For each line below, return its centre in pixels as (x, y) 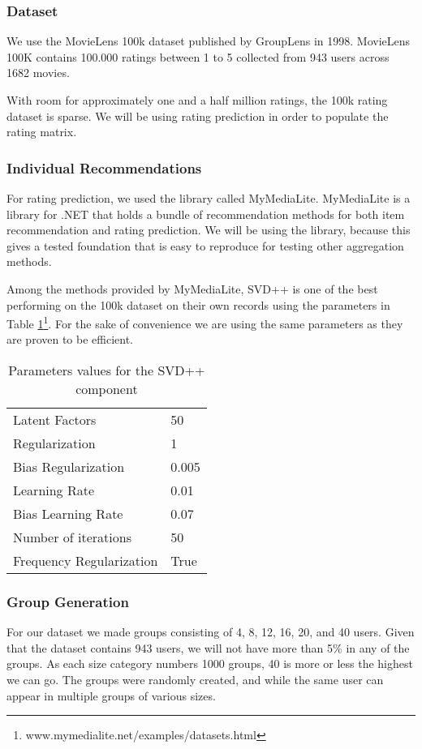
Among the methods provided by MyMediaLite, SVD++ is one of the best (192, 288)
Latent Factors (55, 419)
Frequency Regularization (86, 561)
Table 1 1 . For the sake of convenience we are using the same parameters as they (205, 322)
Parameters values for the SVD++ (107, 370)
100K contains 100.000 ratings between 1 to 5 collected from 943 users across (198, 56)
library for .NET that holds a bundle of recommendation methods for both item (206, 214)
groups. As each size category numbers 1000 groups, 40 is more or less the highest (210, 663)
